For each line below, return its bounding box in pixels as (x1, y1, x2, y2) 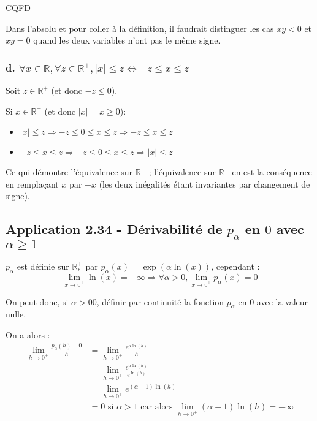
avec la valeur (256, 295, 308, 308)
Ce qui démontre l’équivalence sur (6, 165, 133, 178)
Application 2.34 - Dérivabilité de (6, 219, 223, 238)
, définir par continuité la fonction (96, 295, 224, 308)
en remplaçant (6, 177, 59, 190)
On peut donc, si (6, 295, 69, 308)
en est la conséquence (232, 165, 312, 178)
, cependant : (211, 259, 260, 272)
